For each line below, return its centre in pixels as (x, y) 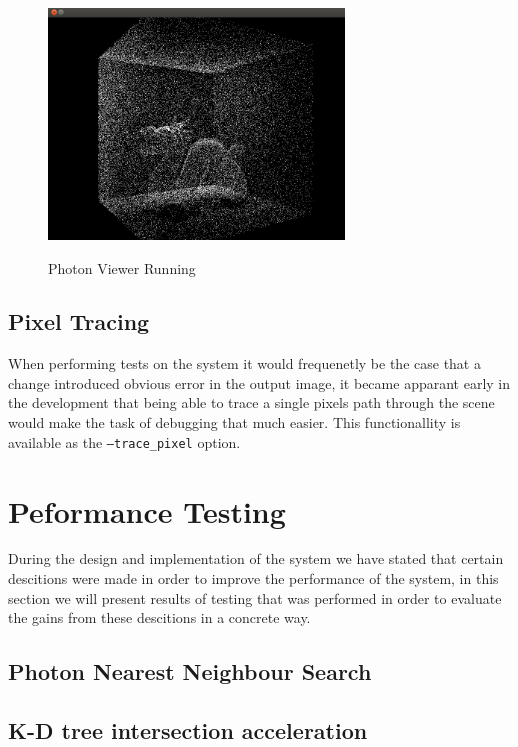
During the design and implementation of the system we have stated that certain (256, 558)
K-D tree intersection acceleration (188, 730)
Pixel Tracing (79, 321)
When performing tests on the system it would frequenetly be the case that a (244, 363)
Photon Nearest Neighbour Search (190, 671)
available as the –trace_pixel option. (124, 441)
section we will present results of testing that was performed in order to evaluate (255, 597)
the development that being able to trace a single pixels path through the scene (251, 402)
